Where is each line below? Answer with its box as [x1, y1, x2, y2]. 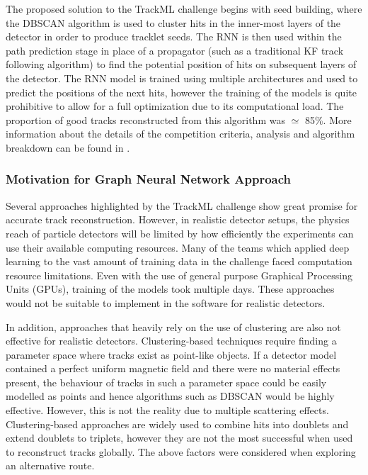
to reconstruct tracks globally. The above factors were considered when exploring [6, 444, 356, 459]
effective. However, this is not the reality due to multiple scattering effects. [6, 403, 329, 418]
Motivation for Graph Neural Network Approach [6, 170, 291, 188]
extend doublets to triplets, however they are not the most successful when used [6, 430, 353, 445]
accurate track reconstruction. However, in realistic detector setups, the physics [6, 212, 350, 227]
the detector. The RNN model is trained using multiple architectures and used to [6, 70, 358, 85]
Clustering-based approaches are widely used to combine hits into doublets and [6, 416, 349, 431]
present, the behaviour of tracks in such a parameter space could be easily [6, 374, 327, 389]
